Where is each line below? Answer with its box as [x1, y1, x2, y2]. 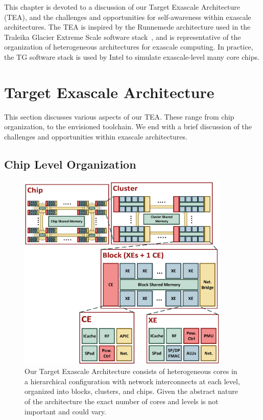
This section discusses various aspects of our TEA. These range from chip [4, 111, 234, 122]
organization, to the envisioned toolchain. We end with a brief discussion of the [4, 121, 252, 132]
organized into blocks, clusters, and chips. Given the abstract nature [25, 386, 238, 396]
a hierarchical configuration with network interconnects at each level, [25, 376, 240, 386]
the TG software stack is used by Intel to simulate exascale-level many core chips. [4, 51, 259, 62]
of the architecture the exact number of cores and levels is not [25, 395, 219, 406]
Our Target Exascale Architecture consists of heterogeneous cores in [25, 366, 237, 377]
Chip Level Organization [4, 156, 136, 172]
